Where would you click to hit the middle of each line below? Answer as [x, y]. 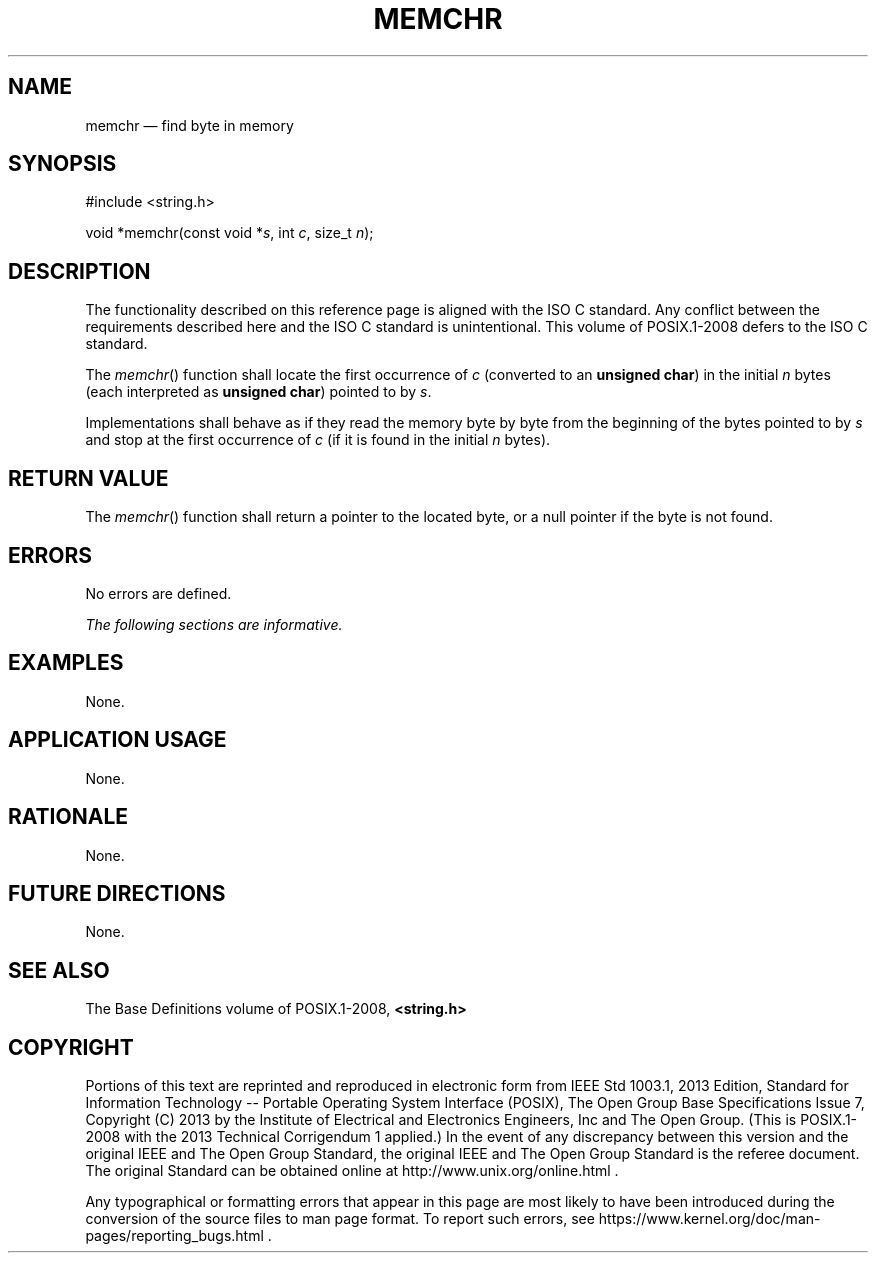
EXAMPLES [66, 663]
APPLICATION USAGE [117, 740]
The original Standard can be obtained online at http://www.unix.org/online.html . [352, 1171]
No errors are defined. [158, 593]
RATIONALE [68, 817]
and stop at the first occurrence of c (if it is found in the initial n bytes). [318, 440]
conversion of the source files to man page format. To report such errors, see [340, 1219]
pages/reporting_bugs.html [174, 1236]
